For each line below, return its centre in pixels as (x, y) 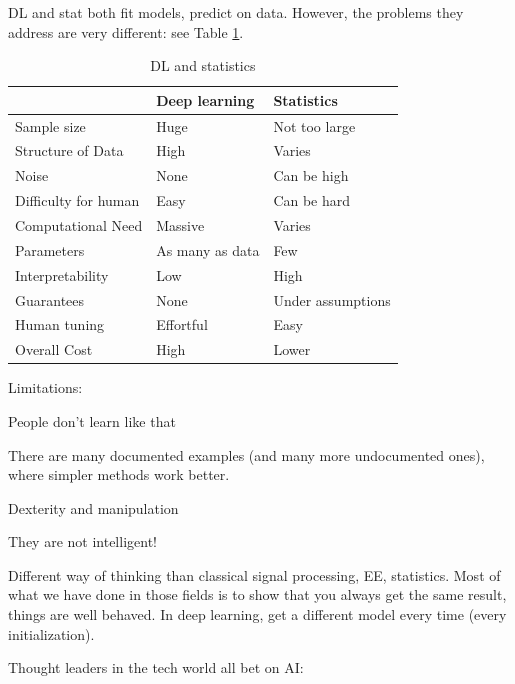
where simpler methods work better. (119, 474)
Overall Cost (54, 349)
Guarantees (50, 299)
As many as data (208, 249)
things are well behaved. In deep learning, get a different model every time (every (257, 614)
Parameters (50, 249)
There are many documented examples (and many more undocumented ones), (246, 454)
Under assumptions (332, 299)
